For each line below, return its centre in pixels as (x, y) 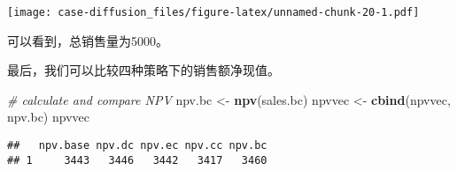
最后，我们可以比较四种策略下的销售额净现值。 (143, 70)
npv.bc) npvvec (48, 117)
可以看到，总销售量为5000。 (88, 40)
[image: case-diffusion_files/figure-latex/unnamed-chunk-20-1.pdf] (213, 12)
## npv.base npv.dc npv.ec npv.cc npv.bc (137, 146)
